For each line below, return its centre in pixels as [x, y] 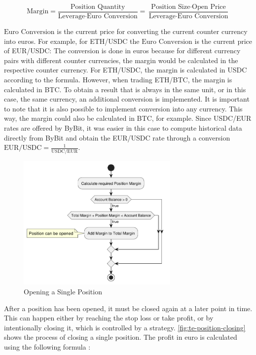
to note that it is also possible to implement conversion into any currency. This [123, 108]
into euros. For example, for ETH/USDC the [72, 41]
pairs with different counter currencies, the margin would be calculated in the [121, 60]
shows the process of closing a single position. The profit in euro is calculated [121, 337]
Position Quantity [98, 7]
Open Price [209, 7]
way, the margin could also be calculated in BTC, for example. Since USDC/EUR [128, 118]
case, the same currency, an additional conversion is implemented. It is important [127, 99]
